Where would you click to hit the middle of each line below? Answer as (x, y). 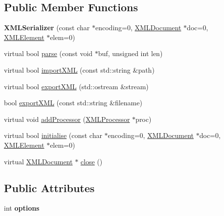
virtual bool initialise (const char (53, 135)
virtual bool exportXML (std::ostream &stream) (76, 86)
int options (22, 208)
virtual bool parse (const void (48, 53)
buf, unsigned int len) (130, 53)
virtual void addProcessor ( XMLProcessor (67, 119)
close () (91, 161)
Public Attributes (49, 187)
